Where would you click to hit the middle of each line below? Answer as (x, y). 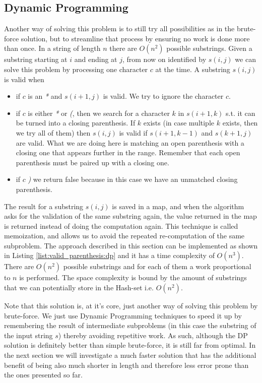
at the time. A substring (193, 69)
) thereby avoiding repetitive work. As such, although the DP (153, 335)
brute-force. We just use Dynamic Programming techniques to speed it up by (123, 315)
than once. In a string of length (52, 48)
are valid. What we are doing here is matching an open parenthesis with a (130, 142)
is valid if (133, 132)
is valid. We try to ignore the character (163, 96)
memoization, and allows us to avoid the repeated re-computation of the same (124, 236)
